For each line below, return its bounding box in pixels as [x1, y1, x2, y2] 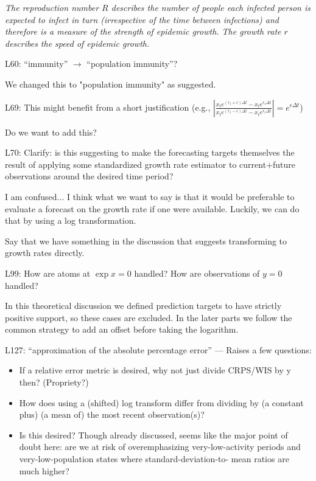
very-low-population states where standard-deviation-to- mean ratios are [19, 452, 289, 465]
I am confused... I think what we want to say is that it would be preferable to [5, 190, 295, 202]
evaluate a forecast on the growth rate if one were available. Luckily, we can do [5, 202, 300, 215]
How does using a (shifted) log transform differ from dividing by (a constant [19, 396, 304, 409]
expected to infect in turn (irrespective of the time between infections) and [5, 13, 279, 26]
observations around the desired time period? [5, 170, 174, 182]
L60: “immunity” [5, 57, 68, 70]
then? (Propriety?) [19, 376, 89, 389]
